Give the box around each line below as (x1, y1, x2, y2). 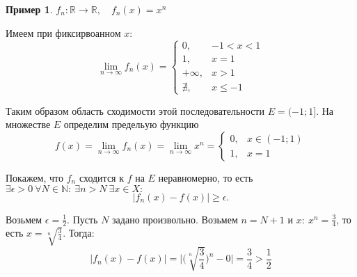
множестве (6, 117, 51, 132)
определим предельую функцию (63, 117, 199, 132)
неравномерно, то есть (158, 171, 253, 184)
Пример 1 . (6, 2, 53, 16)
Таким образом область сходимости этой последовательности (6, 103, 264, 118)
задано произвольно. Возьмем (112, 212, 238, 226)
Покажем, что (6, 171, 64, 184)
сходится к (79, 171, 124, 184)
